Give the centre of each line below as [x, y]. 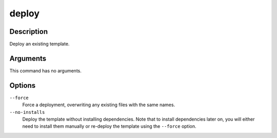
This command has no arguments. [45, 71]
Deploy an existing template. [39, 44]
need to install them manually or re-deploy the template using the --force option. [110, 126]
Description [29, 32]
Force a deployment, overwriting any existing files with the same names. [99, 105]
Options [23, 85]
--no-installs [27, 112]
